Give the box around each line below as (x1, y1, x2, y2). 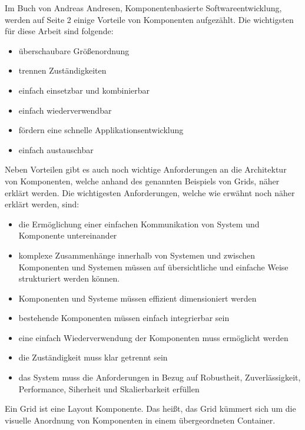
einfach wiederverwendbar (18, 104, 112, 116)
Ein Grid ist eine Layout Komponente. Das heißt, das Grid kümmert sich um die (5, 402, 296, 415)
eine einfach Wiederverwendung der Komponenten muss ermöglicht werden (18, 331, 289, 343)
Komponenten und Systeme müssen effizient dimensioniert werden (18, 292, 257, 304)
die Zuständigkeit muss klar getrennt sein (18, 351, 168, 363)
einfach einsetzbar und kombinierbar (18, 84, 150, 96)
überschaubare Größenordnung (18, 44, 130, 57)
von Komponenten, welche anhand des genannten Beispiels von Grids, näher (5, 174, 280, 187)
